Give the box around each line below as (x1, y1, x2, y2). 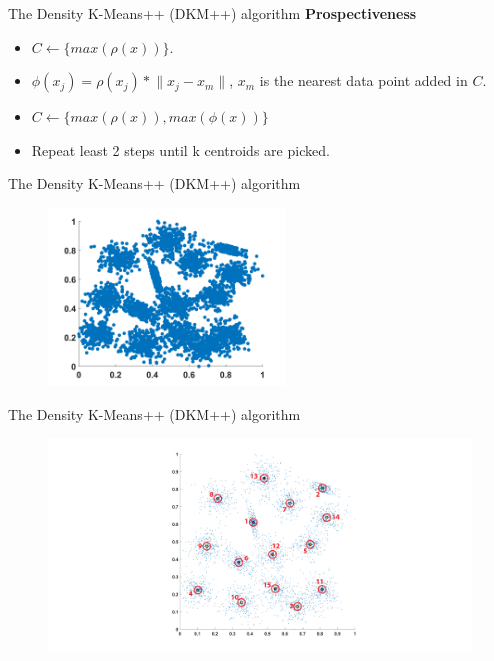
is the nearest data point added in (259, 70, 468, 91)
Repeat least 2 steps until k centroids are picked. (31, 139, 330, 160)
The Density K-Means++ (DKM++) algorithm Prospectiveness (8, 3, 417, 23)
